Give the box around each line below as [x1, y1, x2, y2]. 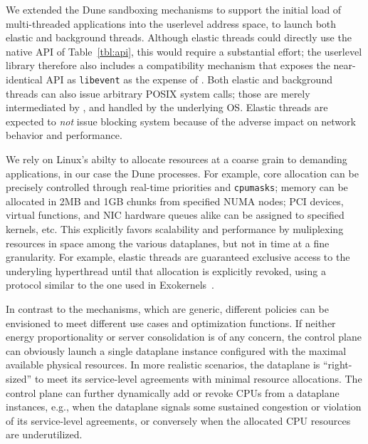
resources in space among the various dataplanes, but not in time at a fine [6, 235, 330, 250]
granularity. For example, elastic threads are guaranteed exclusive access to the [6, 249, 350, 264]
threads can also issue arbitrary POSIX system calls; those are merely [6, 86, 310, 100]
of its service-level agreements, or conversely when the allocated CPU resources [6, 413, 351, 428]
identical [6, 71, 43, 86]
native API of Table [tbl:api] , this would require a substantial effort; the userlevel [6, 43, 362, 58]
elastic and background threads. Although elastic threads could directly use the [6, 30, 352, 45]
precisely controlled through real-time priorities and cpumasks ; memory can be [6, 180, 348, 195]
